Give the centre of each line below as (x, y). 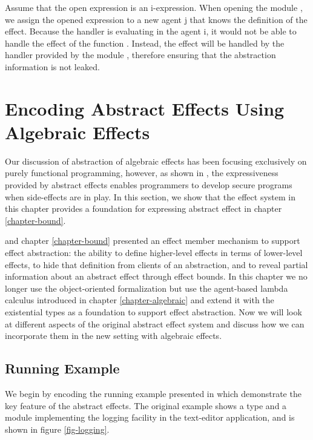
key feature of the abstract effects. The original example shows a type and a (146, 405)
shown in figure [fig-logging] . (57, 429)
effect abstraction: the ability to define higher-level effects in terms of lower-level (154, 253)
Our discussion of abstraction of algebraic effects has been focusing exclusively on (156, 161)
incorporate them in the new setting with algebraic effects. (114, 336)
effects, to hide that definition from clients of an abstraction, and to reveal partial (156, 264)
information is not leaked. (52, 66)
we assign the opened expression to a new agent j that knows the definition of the (156, 19)
